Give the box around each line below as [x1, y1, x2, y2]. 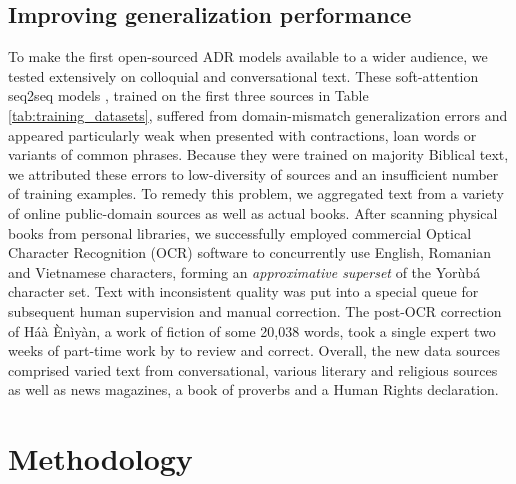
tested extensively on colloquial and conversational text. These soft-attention [8, 65, 479, 86]
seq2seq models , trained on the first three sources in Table [8, 85, 369, 106]
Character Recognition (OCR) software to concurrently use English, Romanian [8, 242, 492, 263]
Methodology [8, 438, 193, 479]
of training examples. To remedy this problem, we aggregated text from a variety [8, 183, 504, 204]
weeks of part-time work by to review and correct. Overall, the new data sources [8, 340, 500, 361]
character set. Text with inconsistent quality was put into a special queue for [8, 281, 479, 302]
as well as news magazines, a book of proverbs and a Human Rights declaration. [8, 379, 499, 400]
